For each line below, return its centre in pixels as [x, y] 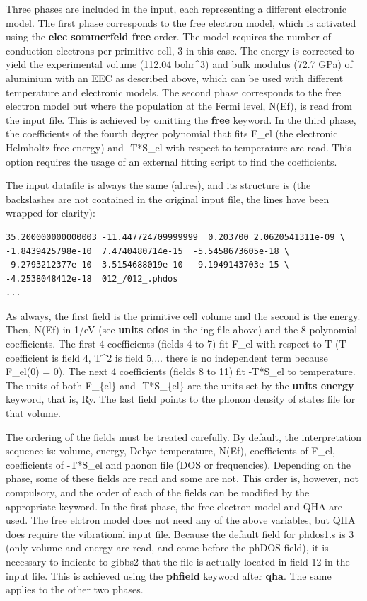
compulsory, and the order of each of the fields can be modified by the [158, 492]
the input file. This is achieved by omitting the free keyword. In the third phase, [181, 119]
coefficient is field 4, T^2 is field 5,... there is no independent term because [167, 357]
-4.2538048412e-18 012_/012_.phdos [92, 279]
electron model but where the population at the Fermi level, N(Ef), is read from [179, 106]
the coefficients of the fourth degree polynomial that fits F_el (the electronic [172, 133]
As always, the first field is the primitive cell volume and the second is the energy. [183, 315]
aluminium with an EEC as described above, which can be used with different [175, 78]
